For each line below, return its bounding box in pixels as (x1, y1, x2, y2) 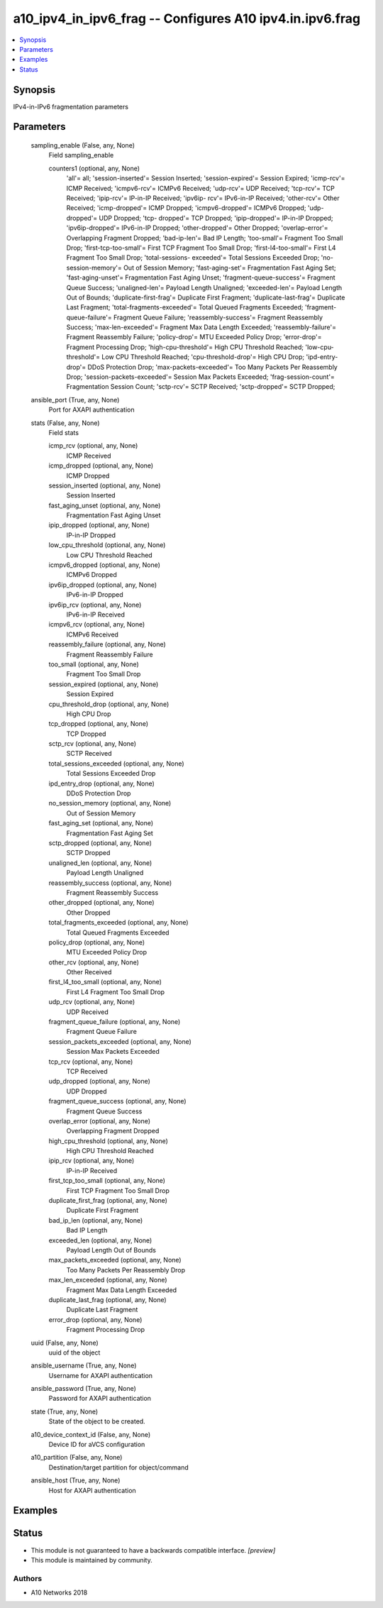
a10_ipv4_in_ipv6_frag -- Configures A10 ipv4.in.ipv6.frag (13, 11, 361, 26)
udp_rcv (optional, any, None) (48, 998, 135, 1006)
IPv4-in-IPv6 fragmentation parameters (13, 102, 129, 111)
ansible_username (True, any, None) (30, 1361, 137, 1370)
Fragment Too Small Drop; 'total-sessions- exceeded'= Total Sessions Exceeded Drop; (66, 253, 320, 262)
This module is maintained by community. (30, 1555, 152, 1564)
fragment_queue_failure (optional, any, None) (48, 1018, 181, 1026)
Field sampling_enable (48, 151, 114, 160)
